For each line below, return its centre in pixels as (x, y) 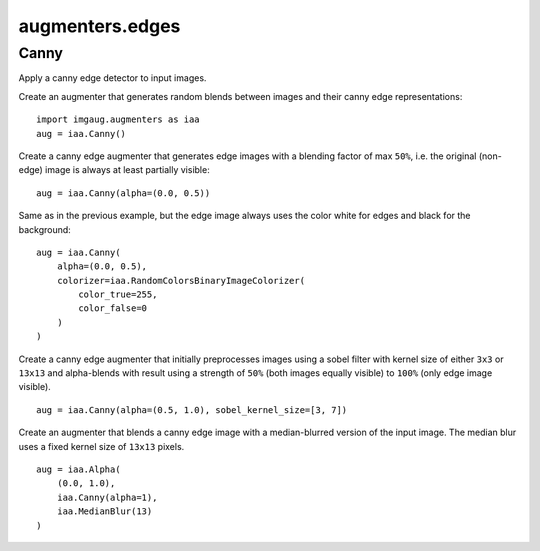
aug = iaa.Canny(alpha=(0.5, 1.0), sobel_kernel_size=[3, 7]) (192, 409)
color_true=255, (118, 294)
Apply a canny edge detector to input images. (112, 78)
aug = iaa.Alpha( (78, 469)
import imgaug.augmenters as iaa (118, 119)
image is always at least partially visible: (127, 170)
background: (45, 229)
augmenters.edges (99, 26)
